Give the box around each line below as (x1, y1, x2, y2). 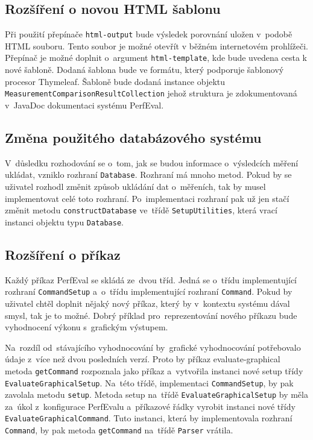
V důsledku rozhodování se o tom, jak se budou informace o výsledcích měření (5, 156, 299, 169)
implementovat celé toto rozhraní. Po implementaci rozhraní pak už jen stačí (5, 192, 289, 204)
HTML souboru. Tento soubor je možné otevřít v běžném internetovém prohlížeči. (5, 39, 308, 52)
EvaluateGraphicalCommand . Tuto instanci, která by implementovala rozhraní (5, 412, 292, 424)
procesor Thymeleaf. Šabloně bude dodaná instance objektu (5, 75, 226, 87)
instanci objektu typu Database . (5, 215, 124, 228)
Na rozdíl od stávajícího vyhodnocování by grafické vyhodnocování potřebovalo (5, 341, 301, 353)
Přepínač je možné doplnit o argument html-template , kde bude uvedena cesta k (5, 51, 307, 64)
